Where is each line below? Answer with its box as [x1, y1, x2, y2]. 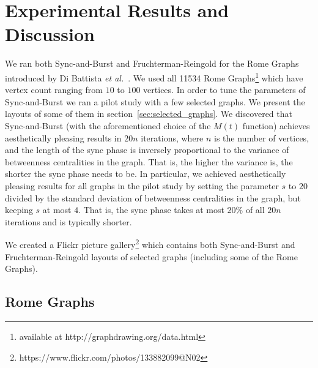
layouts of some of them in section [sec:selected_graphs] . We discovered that [5, 107, 292, 120]
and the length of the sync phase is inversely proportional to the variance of [5, 143, 289, 156]
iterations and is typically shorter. [5, 215, 132, 228]
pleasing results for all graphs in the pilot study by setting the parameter [5, 179, 279, 192]
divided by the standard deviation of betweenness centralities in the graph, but [5, 191, 301, 204]
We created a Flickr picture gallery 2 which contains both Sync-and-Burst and [5, 236, 295, 250]
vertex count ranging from [5, 83, 103, 96]
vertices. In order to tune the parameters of [143, 83, 306, 96]
